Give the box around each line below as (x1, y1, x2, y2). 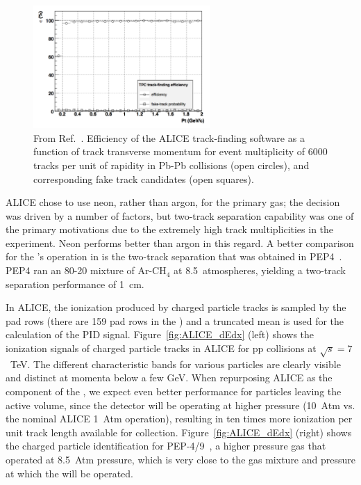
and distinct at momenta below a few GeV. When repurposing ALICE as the (6, 370, 333, 385)
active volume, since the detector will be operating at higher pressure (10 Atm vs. (6, 397, 355, 412)
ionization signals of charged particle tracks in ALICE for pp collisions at (6, 341, 317, 356)
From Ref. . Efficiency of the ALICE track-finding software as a (33, 130, 305, 145)
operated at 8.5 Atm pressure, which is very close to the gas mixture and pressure (6, 452, 355, 466)
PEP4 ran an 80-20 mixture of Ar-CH (6, 263, 167, 278)
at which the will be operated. (6, 466, 133, 480)
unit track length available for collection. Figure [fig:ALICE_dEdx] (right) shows (6, 424, 352, 439)
